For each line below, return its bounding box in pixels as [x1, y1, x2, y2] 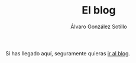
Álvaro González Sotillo [70, 23, 128, 30]
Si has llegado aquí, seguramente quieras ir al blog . [5, 49, 131, 57]
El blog [82, 4, 116, 17]
